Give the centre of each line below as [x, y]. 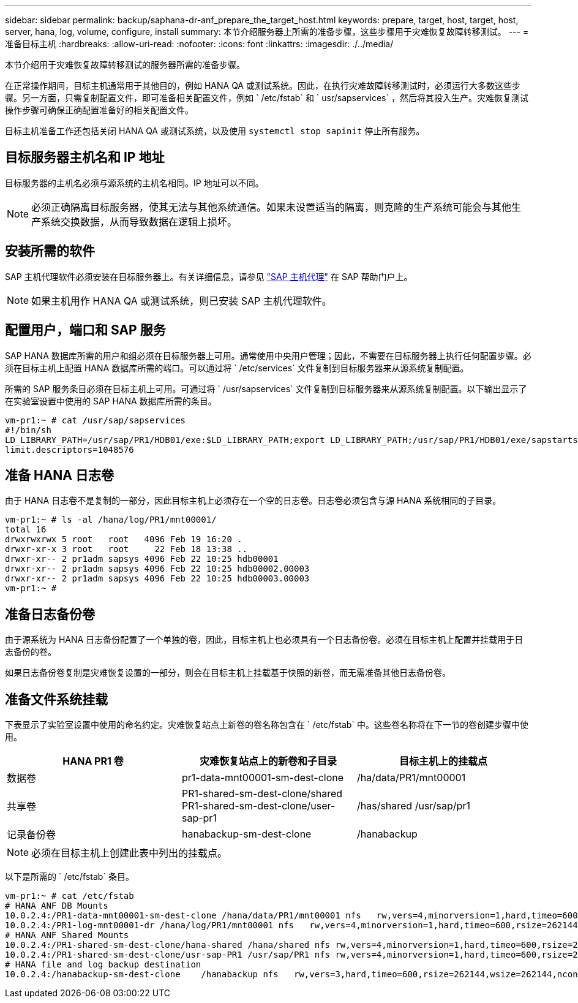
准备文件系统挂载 [56, 699]
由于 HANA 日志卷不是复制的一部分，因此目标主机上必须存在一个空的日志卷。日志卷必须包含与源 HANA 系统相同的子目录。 [253, 501]
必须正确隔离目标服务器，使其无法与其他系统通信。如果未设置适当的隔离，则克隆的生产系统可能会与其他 [272, 207]
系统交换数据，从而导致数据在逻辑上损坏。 [139, 221]
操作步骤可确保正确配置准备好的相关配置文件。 [99, 110]
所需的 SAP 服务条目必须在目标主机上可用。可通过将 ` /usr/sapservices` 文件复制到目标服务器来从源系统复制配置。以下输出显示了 [266, 388]
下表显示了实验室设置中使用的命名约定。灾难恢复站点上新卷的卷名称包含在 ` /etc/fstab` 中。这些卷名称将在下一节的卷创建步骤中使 [267, 725]
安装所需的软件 [50, 251]
